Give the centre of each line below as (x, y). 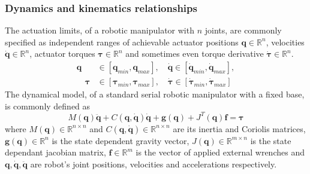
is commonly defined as (48, 106)
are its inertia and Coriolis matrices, (239, 128)
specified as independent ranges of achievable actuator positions (122, 42)
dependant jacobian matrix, (55, 152)
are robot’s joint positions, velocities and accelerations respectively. (154, 164)
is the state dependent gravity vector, (121, 140)
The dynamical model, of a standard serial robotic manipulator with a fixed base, (155, 94)
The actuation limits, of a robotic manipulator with (100, 30)
